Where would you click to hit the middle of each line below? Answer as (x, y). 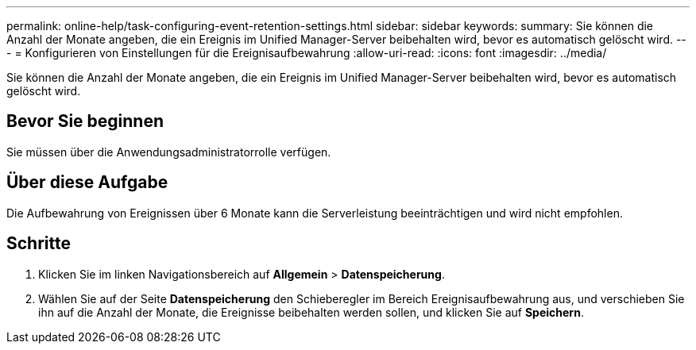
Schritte (39, 244)
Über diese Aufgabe (87, 183)
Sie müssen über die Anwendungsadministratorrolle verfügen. (169, 152)
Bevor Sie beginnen (85, 121)
